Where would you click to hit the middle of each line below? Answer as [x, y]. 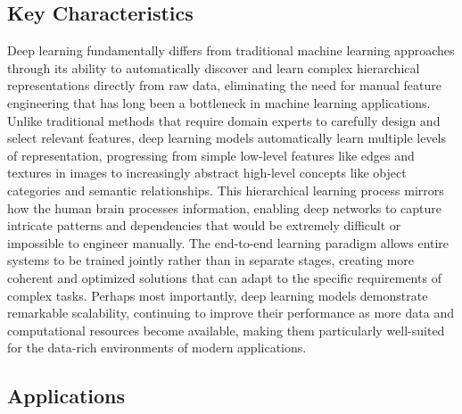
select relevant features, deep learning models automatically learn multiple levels [227, 138]
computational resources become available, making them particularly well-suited [226, 330]
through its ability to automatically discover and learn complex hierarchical [214, 67]
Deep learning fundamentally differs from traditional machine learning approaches [231, 50]
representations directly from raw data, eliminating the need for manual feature [224, 85]
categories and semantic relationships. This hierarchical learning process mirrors [226, 190]
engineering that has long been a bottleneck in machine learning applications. [219, 102]
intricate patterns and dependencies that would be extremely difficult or [204, 225]
